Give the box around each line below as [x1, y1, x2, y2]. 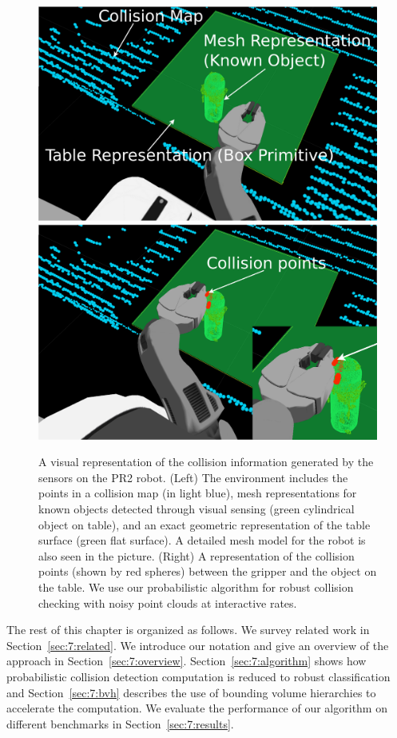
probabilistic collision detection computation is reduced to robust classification [6, 668, 391, 684]
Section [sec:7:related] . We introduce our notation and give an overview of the [6, 636, 389, 653]
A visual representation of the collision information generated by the [38, 453, 374, 470]
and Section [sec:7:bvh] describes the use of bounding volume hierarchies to [6, 684, 376, 700]
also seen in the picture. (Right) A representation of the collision [38, 547, 355, 564]
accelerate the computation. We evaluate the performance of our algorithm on [6, 700, 387, 716]
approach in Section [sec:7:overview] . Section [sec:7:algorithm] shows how [6, 652, 367, 669]
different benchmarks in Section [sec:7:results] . [6, 715, 234, 732]
